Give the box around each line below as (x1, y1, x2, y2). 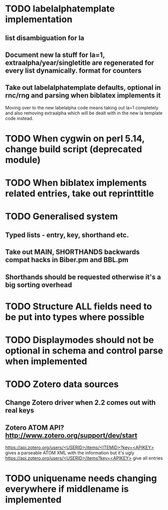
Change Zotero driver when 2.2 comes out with (5, 399, 156, 407)
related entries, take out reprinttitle (5, 188, 154, 199)
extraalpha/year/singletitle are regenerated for (5, 58, 154, 67)
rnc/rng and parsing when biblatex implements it (5, 91, 161, 100)
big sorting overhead (5, 281, 72, 289)
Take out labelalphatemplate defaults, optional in (5, 83, 161, 92)
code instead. (5, 115, 34, 121)
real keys (5, 406, 34, 415)
